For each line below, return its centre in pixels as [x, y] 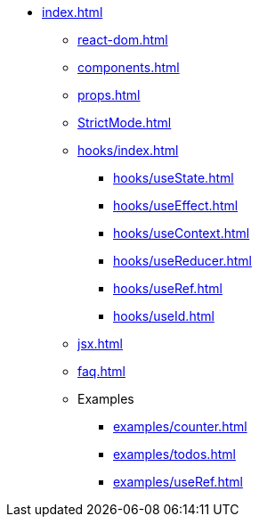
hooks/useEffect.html [176, 205]
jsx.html [100, 344]
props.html [109, 95]
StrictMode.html [125, 123]
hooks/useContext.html [182, 233]
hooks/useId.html [164, 316]
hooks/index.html [128, 150]
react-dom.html [123, 40]
